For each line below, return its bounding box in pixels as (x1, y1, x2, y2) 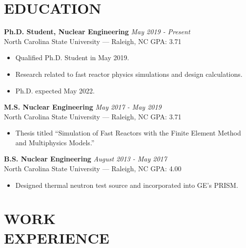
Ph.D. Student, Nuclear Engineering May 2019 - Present (4, 26, 190, 37)
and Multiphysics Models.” (15, 137, 95, 147)
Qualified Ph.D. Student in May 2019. (15, 52, 129, 63)
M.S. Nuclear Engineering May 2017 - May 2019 (4, 102, 162, 112)
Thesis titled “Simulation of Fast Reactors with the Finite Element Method (15, 128, 241, 138)
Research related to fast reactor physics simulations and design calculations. (15, 68, 243, 79)
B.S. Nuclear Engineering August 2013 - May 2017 (4, 154, 167, 164)
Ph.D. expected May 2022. (15, 85, 95, 95)
